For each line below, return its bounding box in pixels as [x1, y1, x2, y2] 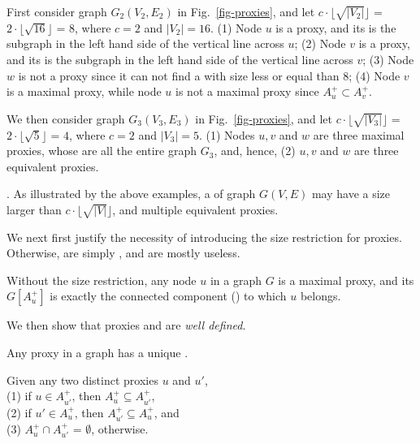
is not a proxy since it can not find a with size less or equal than [18, 67, 340, 84]
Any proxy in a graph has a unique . [6, 344, 188, 361]
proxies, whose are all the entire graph [6, 142, 197, 159]
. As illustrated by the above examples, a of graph [6, 185, 256, 202]
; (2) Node [294, 35, 346, 52]
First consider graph [6, 3, 107, 19]
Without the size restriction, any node [6, 271, 197, 288]
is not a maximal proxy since [175, 83, 319, 100]
